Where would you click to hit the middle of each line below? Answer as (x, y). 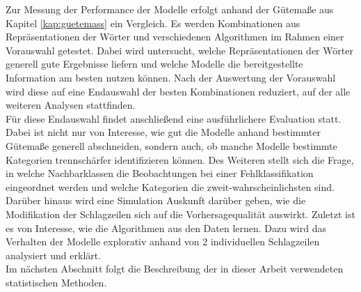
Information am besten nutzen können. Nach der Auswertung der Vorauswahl (171, 77)
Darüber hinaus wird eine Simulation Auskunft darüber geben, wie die (156, 200)
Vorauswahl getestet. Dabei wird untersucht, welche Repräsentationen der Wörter (179, 50)
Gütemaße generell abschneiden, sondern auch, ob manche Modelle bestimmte (171, 145)
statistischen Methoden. (56, 282)
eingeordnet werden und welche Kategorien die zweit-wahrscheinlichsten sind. (170, 186)
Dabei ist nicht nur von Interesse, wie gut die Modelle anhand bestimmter (163, 132)
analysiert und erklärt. (54, 255)
